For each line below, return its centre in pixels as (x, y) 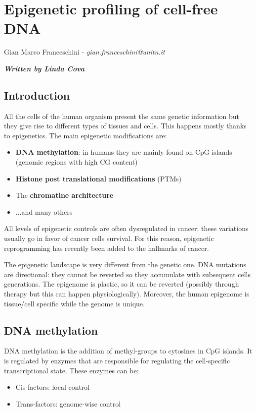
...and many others (44, 211)
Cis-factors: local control (52, 387)
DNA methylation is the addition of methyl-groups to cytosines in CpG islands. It (128, 351)
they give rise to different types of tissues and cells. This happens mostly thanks (125, 126)
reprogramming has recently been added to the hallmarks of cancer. (107, 248)
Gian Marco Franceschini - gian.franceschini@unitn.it (85, 52)
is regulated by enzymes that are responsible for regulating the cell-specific (117, 360)
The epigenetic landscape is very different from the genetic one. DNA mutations (125, 265)
